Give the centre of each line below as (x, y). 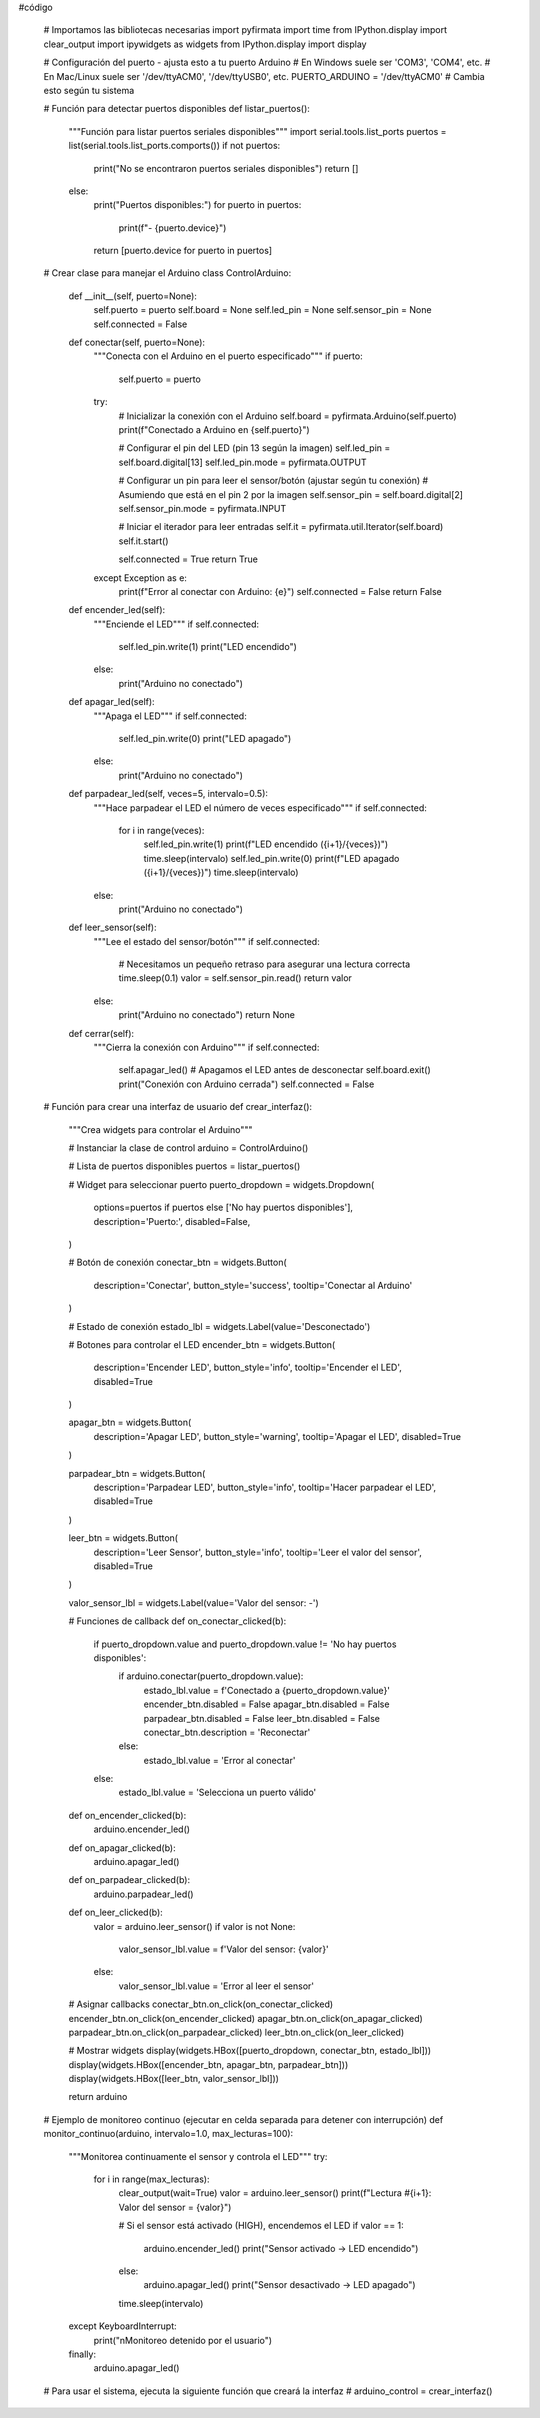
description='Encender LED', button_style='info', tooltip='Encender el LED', (247, 1367)
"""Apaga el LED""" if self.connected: (170, 716)
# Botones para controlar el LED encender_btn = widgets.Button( (202, 1344)
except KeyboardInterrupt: (122, 2326)
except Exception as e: (140, 577)
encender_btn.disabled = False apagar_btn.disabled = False (266, 1704)
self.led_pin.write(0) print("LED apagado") (205, 739)
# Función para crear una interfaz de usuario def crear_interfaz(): (178, 1107)
